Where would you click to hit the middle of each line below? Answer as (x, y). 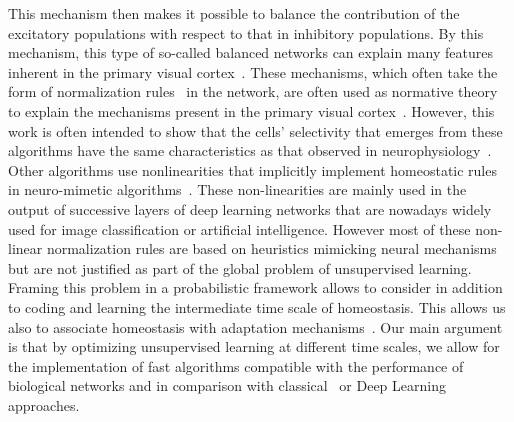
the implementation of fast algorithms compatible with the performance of (236, 365)
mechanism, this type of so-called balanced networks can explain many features (250, 52)
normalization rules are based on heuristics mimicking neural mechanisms (271, 248)
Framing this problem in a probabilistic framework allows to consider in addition (255, 287)
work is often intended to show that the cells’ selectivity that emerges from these (255, 130)
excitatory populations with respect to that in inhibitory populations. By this (246, 32)
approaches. (44, 404)
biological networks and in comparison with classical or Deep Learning (227, 385)
